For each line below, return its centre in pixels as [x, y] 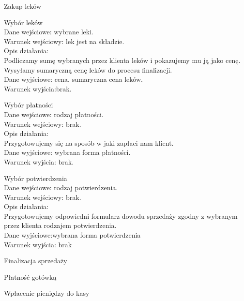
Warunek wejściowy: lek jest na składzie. [64, 41]
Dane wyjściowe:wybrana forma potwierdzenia [72, 235]
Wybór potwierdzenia [36, 178]
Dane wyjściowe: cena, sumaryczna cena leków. [73, 79]
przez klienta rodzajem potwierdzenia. [60, 225]
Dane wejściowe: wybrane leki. [49, 32]
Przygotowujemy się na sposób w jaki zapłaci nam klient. [89, 143]
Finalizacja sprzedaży [36, 261]
